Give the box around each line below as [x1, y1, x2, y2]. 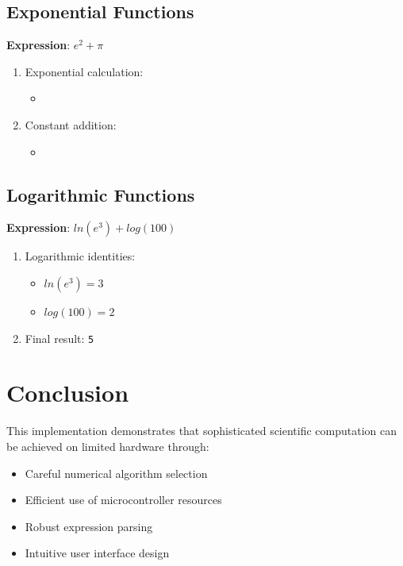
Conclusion [6, 376, 129, 409]
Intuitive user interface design [25, 545, 170, 561]
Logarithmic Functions [6, 182, 195, 206]
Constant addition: [25, 116, 117, 133]
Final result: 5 [25, 329, 94, 346]
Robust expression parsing [25, 518, 153, 534]
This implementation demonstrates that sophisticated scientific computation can [6, 422, 397, 439]
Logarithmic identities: [25, 248, 136, 264]
